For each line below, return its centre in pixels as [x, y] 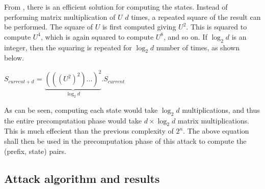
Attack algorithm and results [82, 178]
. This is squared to [217, 27]
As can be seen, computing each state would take [81, 109]
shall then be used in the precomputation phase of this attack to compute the [125, 141]
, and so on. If [185, 36]
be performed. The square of [49, 27]
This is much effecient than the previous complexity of [89, 131]
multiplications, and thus [221, 109]
